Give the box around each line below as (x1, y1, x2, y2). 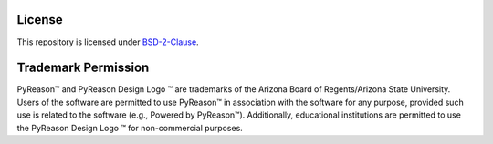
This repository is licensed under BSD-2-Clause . (16, 36, 200, 47)
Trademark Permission (16, 60, 150, 76)
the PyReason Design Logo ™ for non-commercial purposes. (16, 122, 244, 133)
